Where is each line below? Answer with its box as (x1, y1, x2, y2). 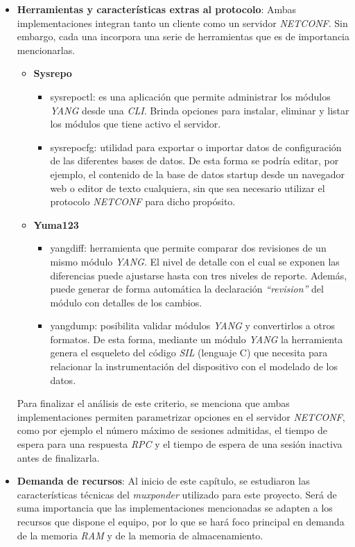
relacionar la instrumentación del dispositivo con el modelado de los (50, 359, 338, 374)
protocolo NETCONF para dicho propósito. (50, 194, 236, 209)
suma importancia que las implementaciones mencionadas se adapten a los (17, 501, 333, 515)
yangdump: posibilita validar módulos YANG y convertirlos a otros (50, 318, 335, 333)
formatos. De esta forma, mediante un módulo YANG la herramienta (50, 331, 343, 346)
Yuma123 (33, 217, 79, 232)
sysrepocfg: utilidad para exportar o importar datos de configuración (50, 139, 342, 154)
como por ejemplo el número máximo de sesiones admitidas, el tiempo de (17, 423, 327, 437)
